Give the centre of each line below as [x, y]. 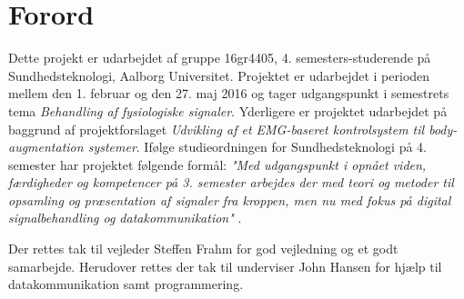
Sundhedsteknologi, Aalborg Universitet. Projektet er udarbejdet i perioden [219, 75]
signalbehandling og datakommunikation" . [125, 218]
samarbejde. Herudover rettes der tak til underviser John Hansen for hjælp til [225, 266]
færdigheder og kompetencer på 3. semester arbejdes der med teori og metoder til [231, 182]
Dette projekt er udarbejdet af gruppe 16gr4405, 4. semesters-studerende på [220, 58]
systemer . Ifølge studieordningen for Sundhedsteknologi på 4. [257, 147]
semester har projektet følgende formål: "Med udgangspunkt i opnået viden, [217, 164]
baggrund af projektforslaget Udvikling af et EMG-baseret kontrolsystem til [217, 129]
